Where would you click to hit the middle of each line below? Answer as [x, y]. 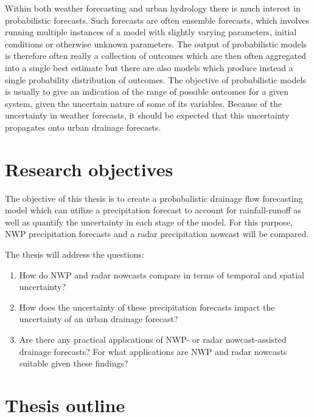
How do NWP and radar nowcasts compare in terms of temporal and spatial [162, 274]
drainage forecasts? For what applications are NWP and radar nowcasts [153, 351]
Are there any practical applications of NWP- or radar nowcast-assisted [153, 339]
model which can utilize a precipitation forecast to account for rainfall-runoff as [153, 210]
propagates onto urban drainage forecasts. [83, 127]
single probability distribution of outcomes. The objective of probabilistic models [155, 79]
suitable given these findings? [74, 363]
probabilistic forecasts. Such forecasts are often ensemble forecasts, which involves [157, 20]
